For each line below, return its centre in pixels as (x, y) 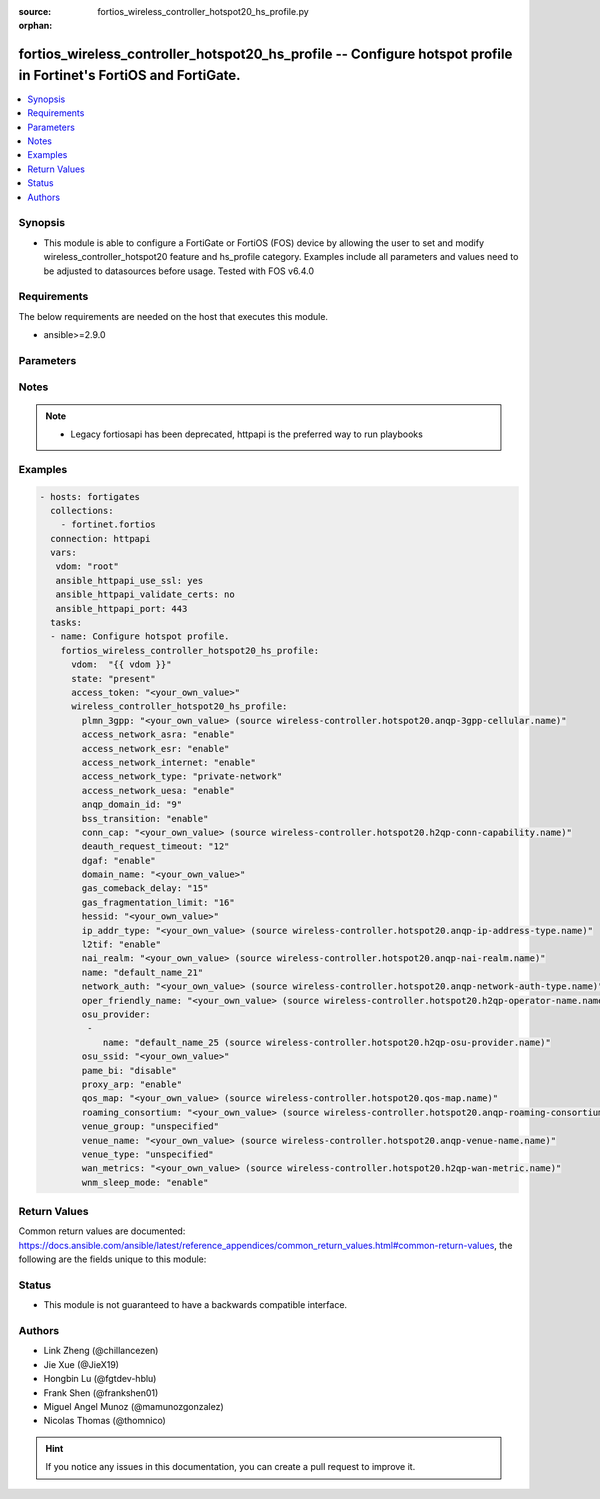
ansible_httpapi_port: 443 (121, 608)
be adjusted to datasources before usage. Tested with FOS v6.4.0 (179, 271)
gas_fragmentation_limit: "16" (158, 902)
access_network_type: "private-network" (182, 776)
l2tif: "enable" (121, 944)
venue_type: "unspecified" (147, 1154)
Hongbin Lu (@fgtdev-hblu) (100, 1379)
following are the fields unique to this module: (112, 1259)
